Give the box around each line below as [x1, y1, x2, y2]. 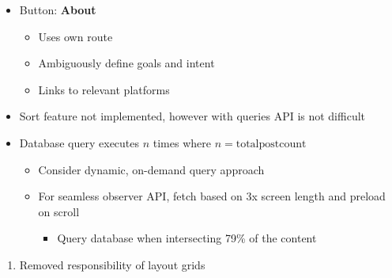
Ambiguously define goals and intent [38, 55, 215, 71]
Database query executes [19, 134, 140, 150]
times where [153, 134, 211, 150]
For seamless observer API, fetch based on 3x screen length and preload [38, 188, 386, 204]
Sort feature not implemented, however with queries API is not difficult [19, 108, 366, 124]
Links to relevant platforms [38, 81, 170, 97]
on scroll [38, 203, 80, 219]
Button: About [19, 2, 96, 17]
